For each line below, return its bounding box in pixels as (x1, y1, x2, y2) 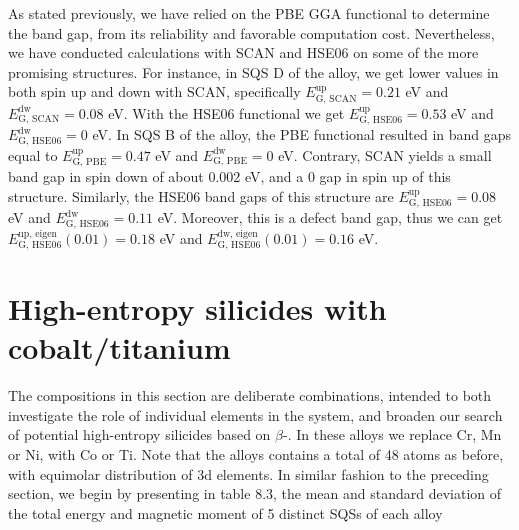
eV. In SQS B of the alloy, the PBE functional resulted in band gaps (92, 124, 512, 145)
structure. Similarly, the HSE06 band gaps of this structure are (8, 185, 394, 206)
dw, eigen (217, 228, 258, 239)
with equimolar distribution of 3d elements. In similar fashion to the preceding (8, 463, 489, 484)
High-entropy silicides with (8, 288, 387, 329)
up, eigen (18, 228, 57, 239)
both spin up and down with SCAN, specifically (8, 81, 301, 102)
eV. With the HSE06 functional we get (108, 102, 345, 123)
